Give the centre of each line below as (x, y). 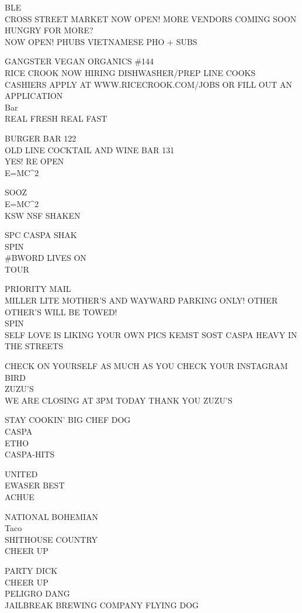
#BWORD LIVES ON (46, 258)
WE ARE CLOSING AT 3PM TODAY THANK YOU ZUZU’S (119, 400)
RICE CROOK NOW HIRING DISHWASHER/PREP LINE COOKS (130, 72)
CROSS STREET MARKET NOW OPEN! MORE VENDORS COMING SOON (151, 18)
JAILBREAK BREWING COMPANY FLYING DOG (102, 605)
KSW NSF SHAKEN (43, 215)
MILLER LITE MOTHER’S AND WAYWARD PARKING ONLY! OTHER (141, 300)
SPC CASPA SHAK (41, 235)
